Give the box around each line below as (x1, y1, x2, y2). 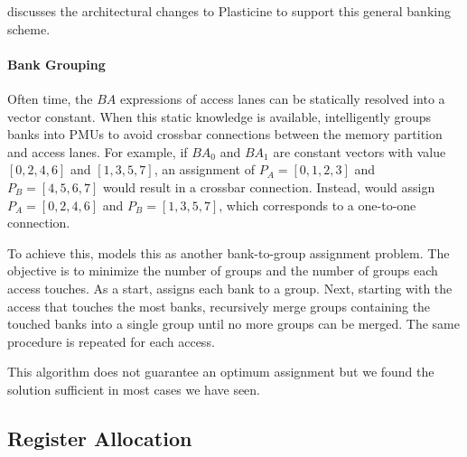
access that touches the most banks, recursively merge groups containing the (7, 296, 431, 315)
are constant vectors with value (273, 142, 446, 161)
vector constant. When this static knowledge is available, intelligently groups (7, 107, 432, 126)
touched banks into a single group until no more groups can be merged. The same (7, 314, 460, 333)
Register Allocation (7, 424, 192, 452)
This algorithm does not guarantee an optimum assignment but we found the (7, 362, 434, 381)
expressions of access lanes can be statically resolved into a (119, 89, 445, 107)
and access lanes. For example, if (7, 142, 188, 161)
